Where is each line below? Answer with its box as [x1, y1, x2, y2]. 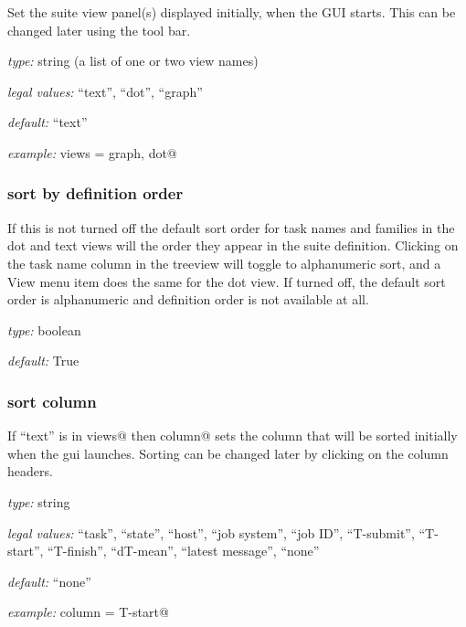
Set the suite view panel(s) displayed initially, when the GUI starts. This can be [7, 3, 456, 21]
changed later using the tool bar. [7, 20, 191, 39]
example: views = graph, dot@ [7, 143, 177, 162]
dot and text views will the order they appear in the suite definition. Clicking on [7, 236, 459, 255]
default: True [7, 351, 79, 370]
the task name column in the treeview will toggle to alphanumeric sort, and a [7, 253, 441, 272]
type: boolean [7, 320, 81, 339]
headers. [7, 462, 53, 481]
